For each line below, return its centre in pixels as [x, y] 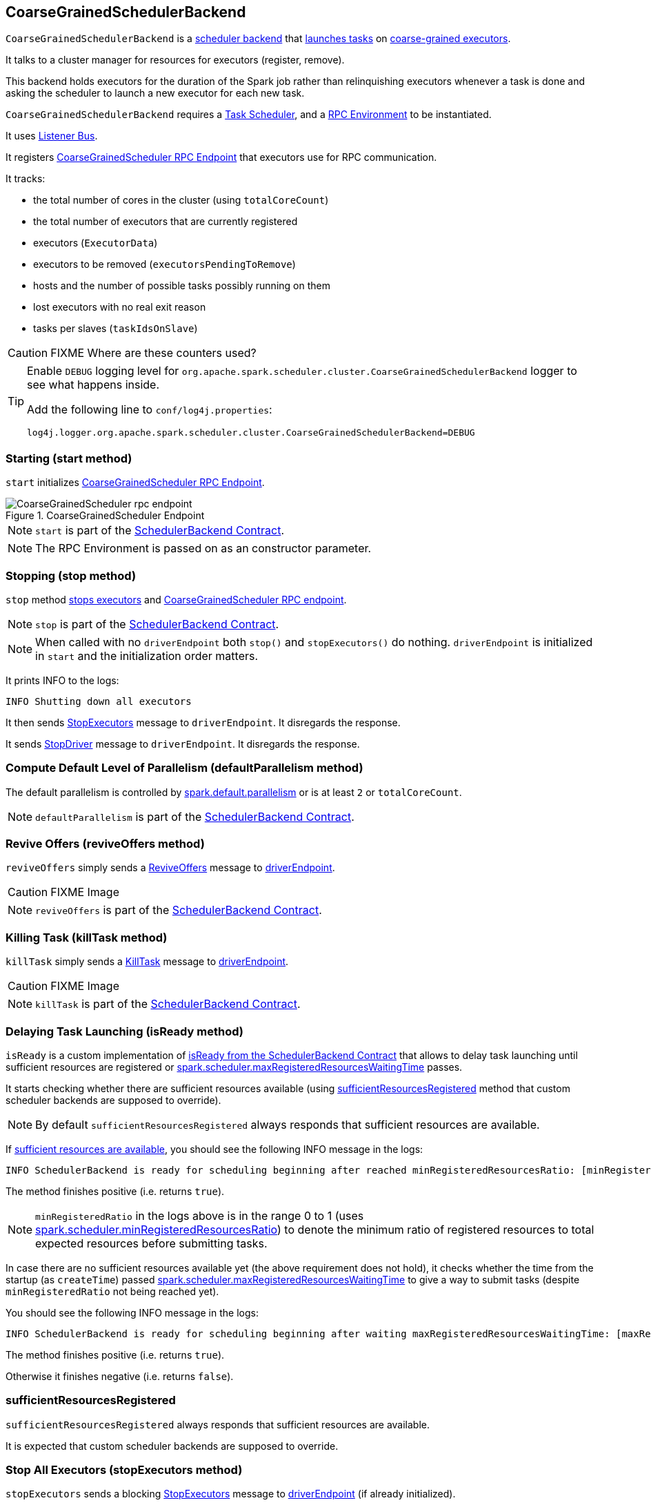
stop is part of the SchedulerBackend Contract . [157, 624]
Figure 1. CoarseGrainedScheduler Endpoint [105, 516]
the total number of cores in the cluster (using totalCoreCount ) [181, 200]
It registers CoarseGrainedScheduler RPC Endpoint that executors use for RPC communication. [221, 157]
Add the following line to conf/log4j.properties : [150, 410]
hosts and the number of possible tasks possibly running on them [182, 286]
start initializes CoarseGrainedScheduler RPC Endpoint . [135, 483]
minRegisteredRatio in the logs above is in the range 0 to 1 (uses [200, 1215]
